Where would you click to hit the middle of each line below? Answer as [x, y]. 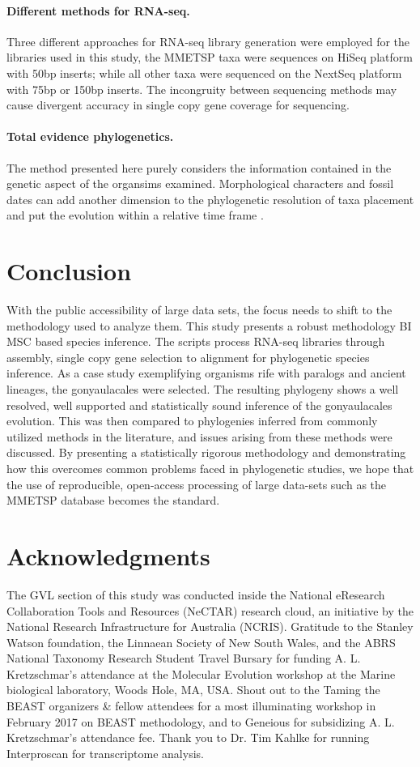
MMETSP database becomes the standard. [113, 500]
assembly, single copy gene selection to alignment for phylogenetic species [188, 357]
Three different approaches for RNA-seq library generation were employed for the [208, 41]
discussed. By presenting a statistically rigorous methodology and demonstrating [206, 452]
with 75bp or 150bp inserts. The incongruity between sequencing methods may [202, 89]
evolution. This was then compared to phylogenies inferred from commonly [192, 421]
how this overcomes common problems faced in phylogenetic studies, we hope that [210, 468]
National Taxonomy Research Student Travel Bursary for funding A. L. [184, 658]
